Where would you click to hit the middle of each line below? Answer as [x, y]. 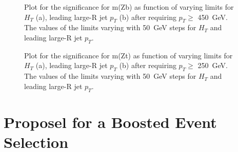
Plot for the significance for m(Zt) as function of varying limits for [128, 55]
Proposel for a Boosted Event [110, 122]
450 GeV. [213, 17]
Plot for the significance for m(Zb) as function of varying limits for [129, 7]
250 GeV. [213, 65]
